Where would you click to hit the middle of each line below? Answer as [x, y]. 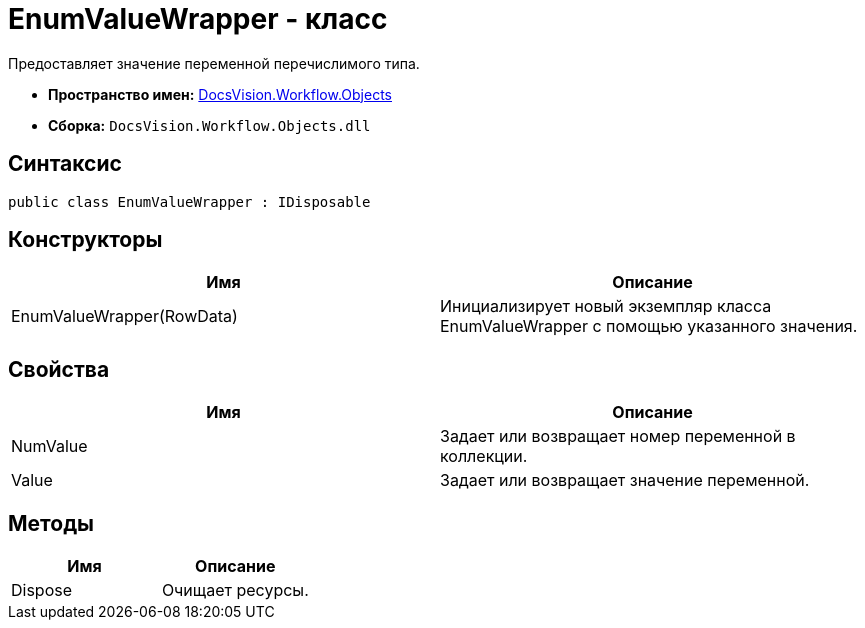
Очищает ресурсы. [235, 590]
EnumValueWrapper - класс [198, 19]
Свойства [59, 369]
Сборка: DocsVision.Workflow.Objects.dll [209, 125]
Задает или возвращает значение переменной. [625, 480]
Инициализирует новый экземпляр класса [606, 306]
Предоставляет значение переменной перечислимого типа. [214, 63]
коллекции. [484, 456]
